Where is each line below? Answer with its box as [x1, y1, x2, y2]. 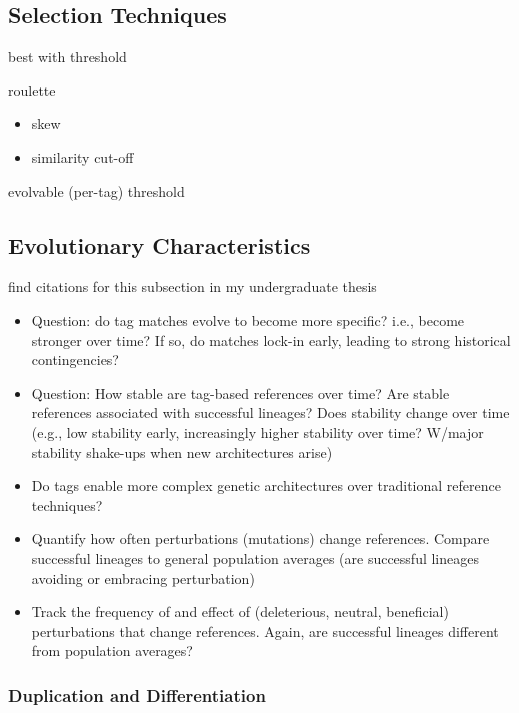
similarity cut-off [31, 146, 134, 167]
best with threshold [8, 46, 127, 67]
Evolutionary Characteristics [8, 229, 311, 260]
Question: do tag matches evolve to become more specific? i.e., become [31, 309, 465, 330]
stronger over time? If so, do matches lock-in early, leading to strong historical [31, 329, 511, 350]
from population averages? [31, 640, 193, 661]
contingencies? [31, 349, 119, 370]
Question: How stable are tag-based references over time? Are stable [31, 382, 450, 403]
